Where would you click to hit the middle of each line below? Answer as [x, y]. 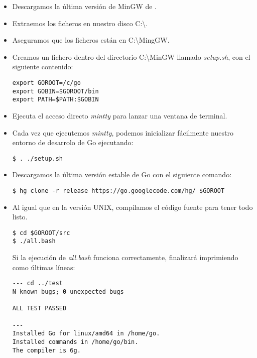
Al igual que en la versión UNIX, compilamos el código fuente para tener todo [133, 207]
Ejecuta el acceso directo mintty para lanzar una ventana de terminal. [120, 115]
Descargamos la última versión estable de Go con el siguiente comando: [122, 174]
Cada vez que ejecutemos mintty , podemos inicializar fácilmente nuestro [123, 132]
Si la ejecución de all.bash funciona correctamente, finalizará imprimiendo [125, 257]
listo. [20, 217]
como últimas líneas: [44, 267]
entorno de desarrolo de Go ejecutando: [73, 142]
